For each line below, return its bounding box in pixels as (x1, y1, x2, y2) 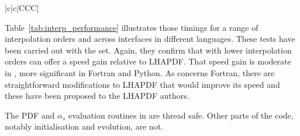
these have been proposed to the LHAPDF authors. (5, 90, 189, 102)
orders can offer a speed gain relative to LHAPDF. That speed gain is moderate (5, 55, 291, 67)
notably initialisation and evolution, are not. (5, 120, 164, 133)
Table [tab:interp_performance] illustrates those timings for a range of (5, 21, 258, 33)
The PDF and (5, 109, 55, 121)
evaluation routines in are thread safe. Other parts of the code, (68, 109, 294, 121)
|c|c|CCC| (5, 2, 39, 13)
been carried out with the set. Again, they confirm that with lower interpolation (5, 44, 292, 56)
